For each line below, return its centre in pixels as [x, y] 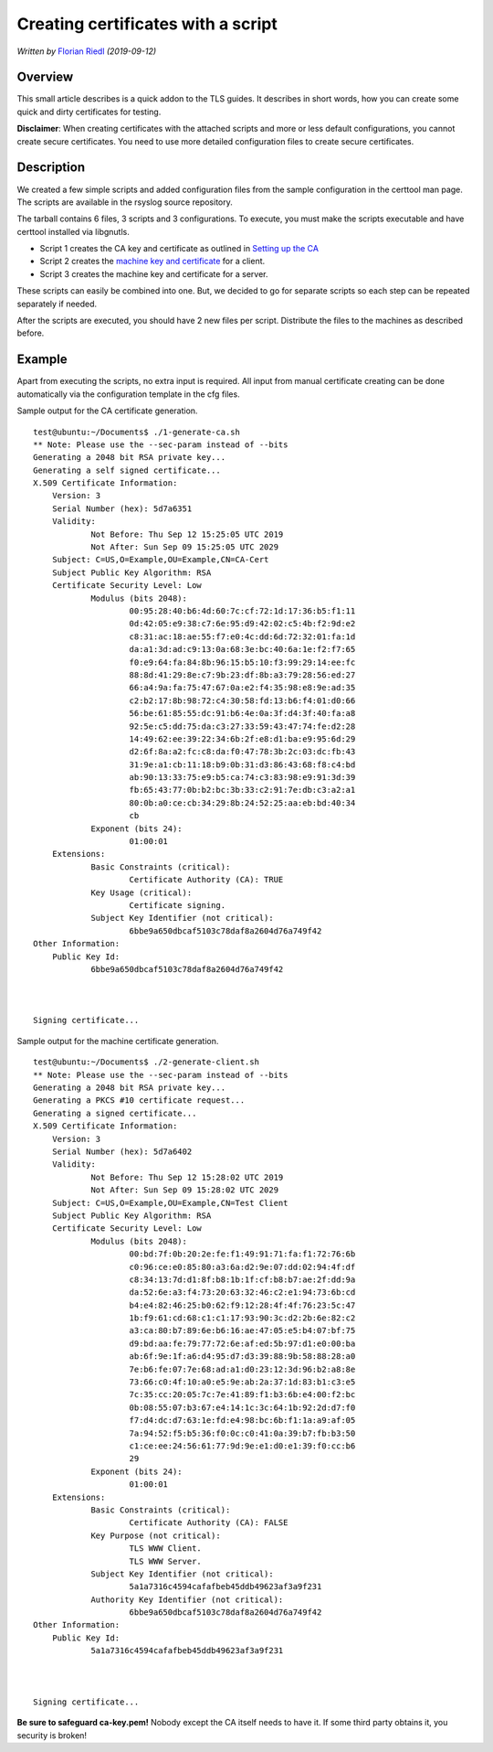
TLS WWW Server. [166, 1561]
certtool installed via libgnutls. [73, 231]
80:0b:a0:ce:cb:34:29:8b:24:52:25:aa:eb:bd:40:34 [242, 803]
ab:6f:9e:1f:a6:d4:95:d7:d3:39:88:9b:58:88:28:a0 [242, 1357]
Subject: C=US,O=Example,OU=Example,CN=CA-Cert [160, 560]
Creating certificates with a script [147, 24]
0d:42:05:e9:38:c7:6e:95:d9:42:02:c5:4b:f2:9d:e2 [242, 624]
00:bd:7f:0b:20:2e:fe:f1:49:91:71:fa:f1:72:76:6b [242, 1254]
